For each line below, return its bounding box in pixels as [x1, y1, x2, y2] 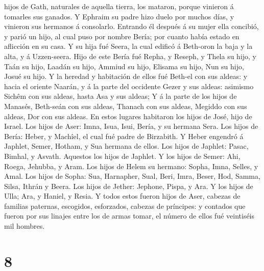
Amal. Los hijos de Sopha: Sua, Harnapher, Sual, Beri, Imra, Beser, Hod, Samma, [4, 171, 260, 181]
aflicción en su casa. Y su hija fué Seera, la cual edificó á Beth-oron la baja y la [4, 41, 253, 51]
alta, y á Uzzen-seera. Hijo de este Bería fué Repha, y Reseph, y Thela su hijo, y [4, 50, 257, 61]
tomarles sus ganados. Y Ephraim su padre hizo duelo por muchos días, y [4, 11, 234, 21]
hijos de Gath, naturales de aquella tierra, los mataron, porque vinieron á [4, 1, 234, 11]
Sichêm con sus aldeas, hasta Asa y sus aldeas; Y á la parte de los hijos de [4, 91, 237, 101]
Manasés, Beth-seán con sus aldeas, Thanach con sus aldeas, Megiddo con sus [4, 100, 247, 111]
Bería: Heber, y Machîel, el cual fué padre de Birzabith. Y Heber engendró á [4, 130, 244, 141]
